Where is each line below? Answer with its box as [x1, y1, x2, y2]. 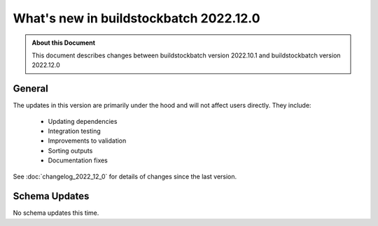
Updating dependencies [48, 117, 118, 125]
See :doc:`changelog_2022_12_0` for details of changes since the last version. [13, 172, 237, 181]
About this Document [31, 38, 96, 47]
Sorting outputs [48, 146, 93, 155]
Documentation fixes [48, 156, 108, 164]
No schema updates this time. [13, 209, 99, 217]
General [13, 83, 49, 94]
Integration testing [48, 127, 101, 136]
